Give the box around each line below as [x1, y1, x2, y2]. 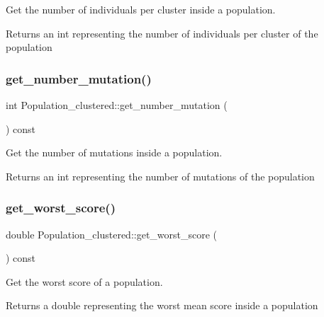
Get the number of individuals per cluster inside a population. [6, 2, 276, 16]
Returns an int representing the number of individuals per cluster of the [6, 25, 318, 40]
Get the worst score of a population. [6, 274, 163, 289]
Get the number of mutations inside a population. [6, 145, 223, 160]
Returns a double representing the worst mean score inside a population [6, 298, 318, 313]
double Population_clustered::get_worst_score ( [6, 226, 218, 241]
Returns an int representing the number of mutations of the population [6, 168, 315, 183]
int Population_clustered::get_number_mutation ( [6, 98, 228, 112]
